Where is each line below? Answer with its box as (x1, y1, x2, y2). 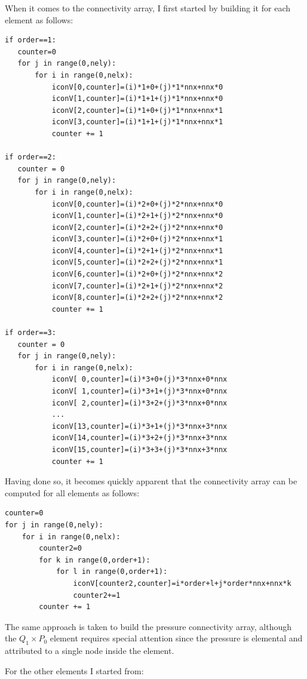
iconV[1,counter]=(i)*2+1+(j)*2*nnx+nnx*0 (51, 211, 223, 220)
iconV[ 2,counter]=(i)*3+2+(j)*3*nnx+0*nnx (51, 398, 228, 407)
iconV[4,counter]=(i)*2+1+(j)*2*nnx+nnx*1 (51, 246, 223, 255)
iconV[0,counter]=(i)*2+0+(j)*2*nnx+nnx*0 (51, 199, 223, 208)
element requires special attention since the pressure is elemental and (50, 632, 303, 644)
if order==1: (5, 36, 56, 45)
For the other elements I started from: (5, 664, 144, 677)
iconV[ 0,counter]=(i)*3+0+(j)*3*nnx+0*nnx (51, 375, 228, 384)
